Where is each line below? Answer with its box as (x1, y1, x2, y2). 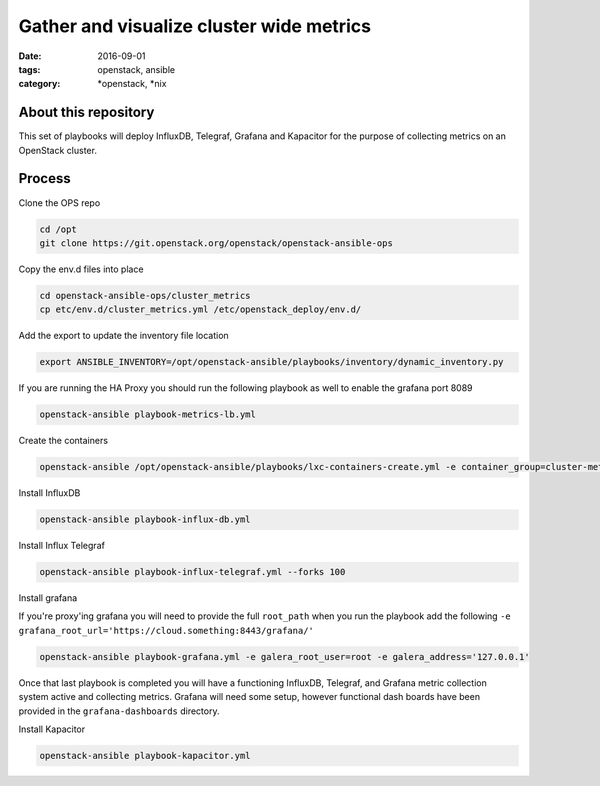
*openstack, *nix (97, 78, 167, 90)
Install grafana (18, 592, 78, 604)
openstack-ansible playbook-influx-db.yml (39, 514, 251, 525)
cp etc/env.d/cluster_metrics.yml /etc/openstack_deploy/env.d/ (39, 304, 362, 315)
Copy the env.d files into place (18, 263, 144, 275)
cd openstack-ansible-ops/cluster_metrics (39, 290, 251, 301)
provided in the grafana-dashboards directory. (18, 705, 220, 717)
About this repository (18, 104, 155, 121)
